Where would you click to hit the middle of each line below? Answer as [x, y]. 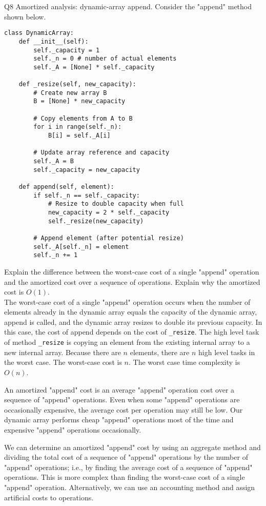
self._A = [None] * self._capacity [94, 67]
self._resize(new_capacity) [96, 221]
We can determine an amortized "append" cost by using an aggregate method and [132, 447]
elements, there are [160, 352]
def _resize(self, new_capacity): [77, 84]
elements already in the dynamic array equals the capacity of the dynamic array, [131, 312]
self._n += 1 [56, 255]
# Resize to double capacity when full [116, 204]
